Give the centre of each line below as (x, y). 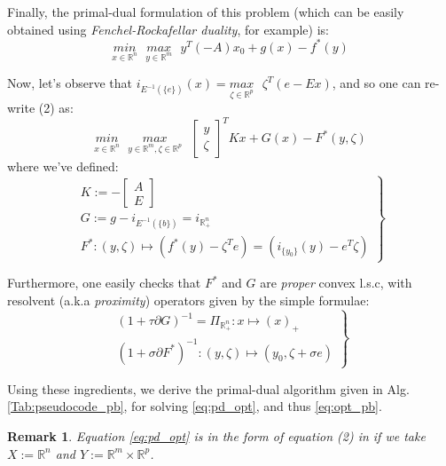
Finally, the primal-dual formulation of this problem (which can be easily (206, 12)
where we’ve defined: (63, 166)
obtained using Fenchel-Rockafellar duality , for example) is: (168, 29)
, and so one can (376, 83)
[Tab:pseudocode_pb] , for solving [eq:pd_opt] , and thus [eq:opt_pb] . (195, 406)
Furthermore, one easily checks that (104, 283)
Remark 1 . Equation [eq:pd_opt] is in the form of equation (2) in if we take (216, 436)
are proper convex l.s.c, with (336, 283)
